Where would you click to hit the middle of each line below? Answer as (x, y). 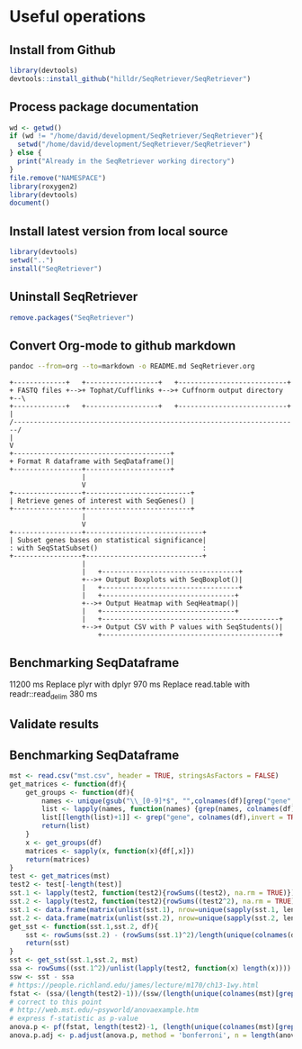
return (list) (66, 826)
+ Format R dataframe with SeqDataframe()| (92, 461)
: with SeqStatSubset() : (108, 548)
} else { (26, 153)
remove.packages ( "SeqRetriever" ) (72, 317)
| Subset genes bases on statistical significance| (108, 541)
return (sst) (48, 944)
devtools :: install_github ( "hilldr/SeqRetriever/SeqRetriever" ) (130, 78)
